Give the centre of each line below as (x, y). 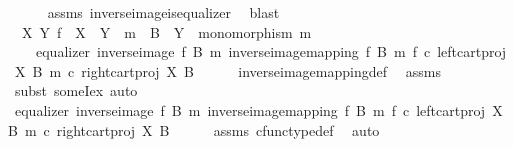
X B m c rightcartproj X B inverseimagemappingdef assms (227, 70)
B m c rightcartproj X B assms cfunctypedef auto (194, 129)
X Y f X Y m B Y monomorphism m (166, 31)
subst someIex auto (76, 90)
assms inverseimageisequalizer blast (163, 12)
